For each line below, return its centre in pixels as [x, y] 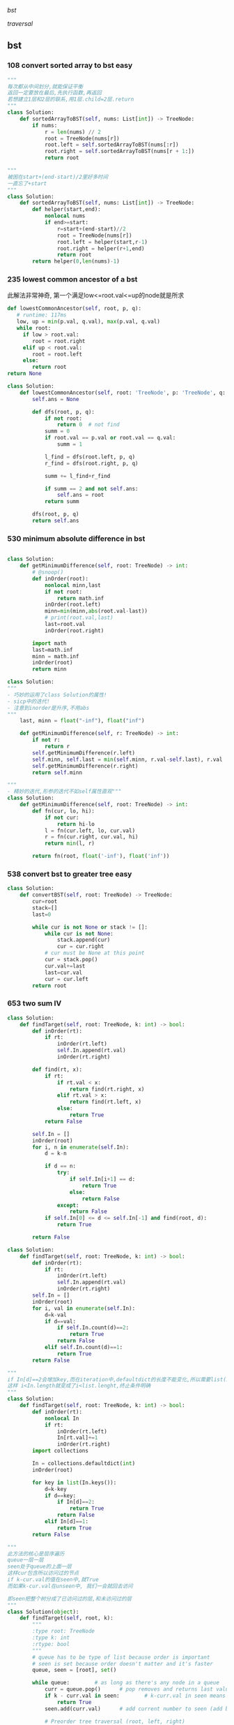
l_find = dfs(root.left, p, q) [90, 457]
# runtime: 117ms [42, 315]
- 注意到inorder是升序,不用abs [48, 708]
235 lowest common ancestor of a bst [72, 279]
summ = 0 [57, 431]
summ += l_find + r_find [77, 476]
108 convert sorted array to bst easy [70, 66]
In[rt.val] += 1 [77, 1438]
